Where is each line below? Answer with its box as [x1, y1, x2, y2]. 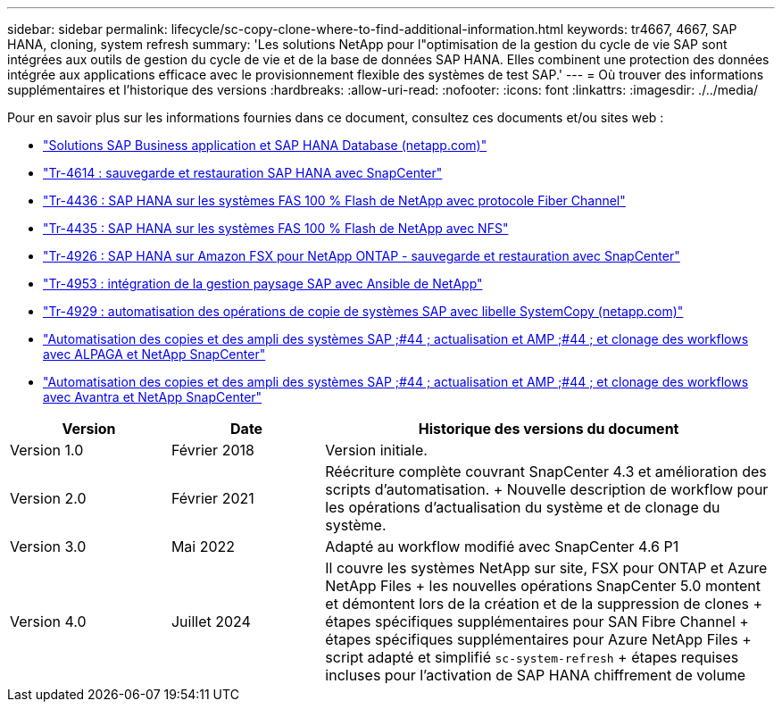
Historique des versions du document [418, 420, 679, 438]
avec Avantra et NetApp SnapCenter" [43, 389, 262, 405]
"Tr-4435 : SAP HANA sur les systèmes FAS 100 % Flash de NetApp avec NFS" [43, 221, 509, 236]
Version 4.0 [10, 613, 87, 630]
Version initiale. [325, 441, 428, 459]
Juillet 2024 [171, 613, 251, 630]
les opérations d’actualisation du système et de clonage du [325, 498, 720, 516]
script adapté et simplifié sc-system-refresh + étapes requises [325, 648, 739, 666]
